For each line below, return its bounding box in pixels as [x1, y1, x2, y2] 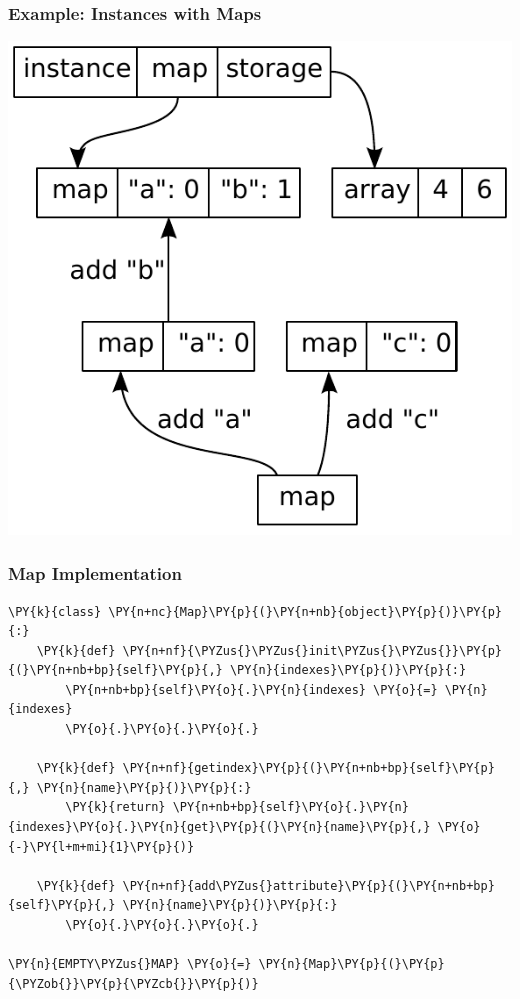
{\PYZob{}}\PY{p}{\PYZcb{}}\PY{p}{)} [8, 976, 259, 991]
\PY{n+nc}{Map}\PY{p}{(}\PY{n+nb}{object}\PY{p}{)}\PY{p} [108, 604, 502, 619]
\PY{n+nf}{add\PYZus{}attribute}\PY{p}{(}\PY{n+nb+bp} [122, 878, 495, 893]
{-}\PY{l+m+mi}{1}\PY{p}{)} [8, 839, 195, 854]
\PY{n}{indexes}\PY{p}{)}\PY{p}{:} [229, 663, 467, 678]
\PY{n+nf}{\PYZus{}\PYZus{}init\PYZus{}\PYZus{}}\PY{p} [122, 643, 502, 658]
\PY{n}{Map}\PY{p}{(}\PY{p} [258, 957, 445, 972]
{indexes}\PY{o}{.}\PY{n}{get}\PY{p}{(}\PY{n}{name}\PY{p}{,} [8, 820, 431, 835]
